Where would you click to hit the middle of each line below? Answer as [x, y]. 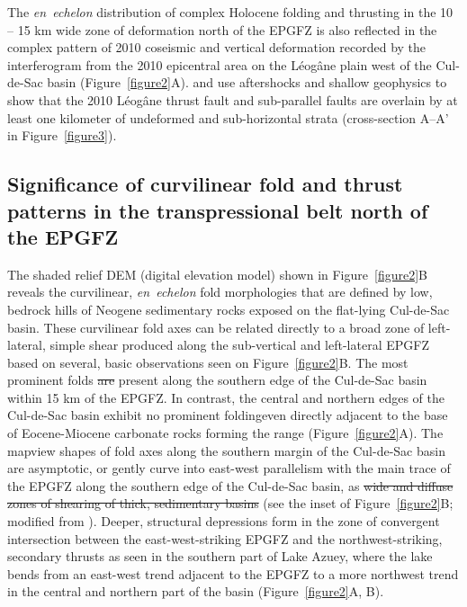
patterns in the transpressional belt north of [218, 210]
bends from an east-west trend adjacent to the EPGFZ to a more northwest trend [233, 573]
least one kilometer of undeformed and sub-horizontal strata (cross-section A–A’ [228, 117]
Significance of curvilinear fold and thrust [205, 184]
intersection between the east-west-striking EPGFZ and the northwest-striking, [225, 538]
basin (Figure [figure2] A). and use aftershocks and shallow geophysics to [247, 82]
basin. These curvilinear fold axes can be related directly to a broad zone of [216, 327]
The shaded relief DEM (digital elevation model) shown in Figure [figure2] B [217, 274]
